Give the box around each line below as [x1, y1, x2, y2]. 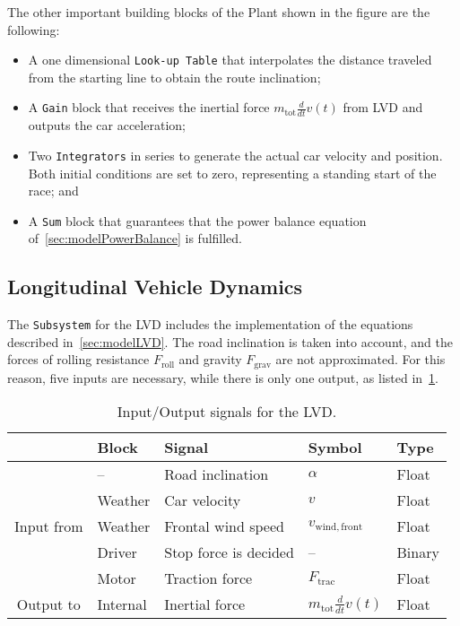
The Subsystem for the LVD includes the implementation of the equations [7, 315, 413, 334]
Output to [16, 594, 81, 615]
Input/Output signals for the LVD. [117, 401, 337, 422]
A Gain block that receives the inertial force [28, 98, 270, 117]
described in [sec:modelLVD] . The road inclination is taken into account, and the [7, 332, 453, 351]
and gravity [178, 350, 242, 369]
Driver [97, 542, 137, 563]
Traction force [164, 568, 253, 589]
